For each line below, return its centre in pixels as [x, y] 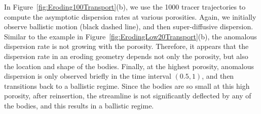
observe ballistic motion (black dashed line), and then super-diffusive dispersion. [129, 26]
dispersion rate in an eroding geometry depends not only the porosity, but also [126, 56]
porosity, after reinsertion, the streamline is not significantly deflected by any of [128, 96]
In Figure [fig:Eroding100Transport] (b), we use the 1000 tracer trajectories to [125, 7]
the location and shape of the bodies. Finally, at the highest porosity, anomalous [129, 66]
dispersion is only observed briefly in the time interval [88, 76]
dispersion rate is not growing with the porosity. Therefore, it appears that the [126, 46]
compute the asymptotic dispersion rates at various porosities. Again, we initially [130, 16]
